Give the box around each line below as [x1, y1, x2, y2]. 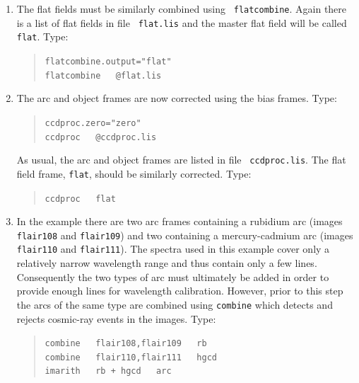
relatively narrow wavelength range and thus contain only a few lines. [16, 256, 317, 270]
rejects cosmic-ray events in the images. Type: [16, 311, 216, 326]
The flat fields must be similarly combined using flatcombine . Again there [16, 1, 347, 16]
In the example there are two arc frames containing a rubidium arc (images [16, 214, 343, 229]
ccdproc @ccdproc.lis [45, 132, 157, 142]
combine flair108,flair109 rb [45, 338, 207, 349]
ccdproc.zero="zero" [45, 118, 141, 128]
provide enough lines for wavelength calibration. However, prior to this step [16, 283, 343, 298]
